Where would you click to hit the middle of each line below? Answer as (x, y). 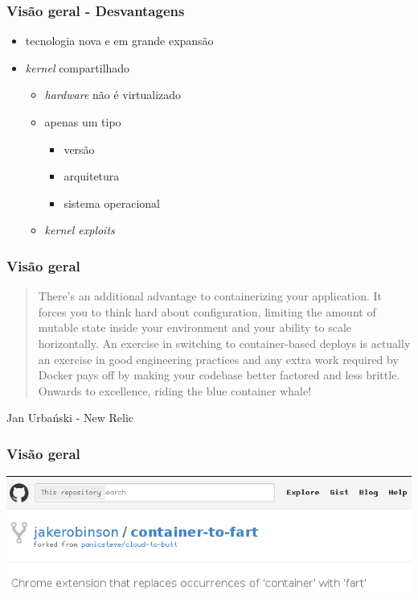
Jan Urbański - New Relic (70, 418)
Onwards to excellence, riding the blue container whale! (175, 390)
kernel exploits (80, 230)
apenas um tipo (83, 122)
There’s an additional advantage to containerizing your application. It (210, 296)
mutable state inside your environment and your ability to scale (195, 327)
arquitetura (92, 176)
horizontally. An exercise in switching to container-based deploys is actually (224, 343)
